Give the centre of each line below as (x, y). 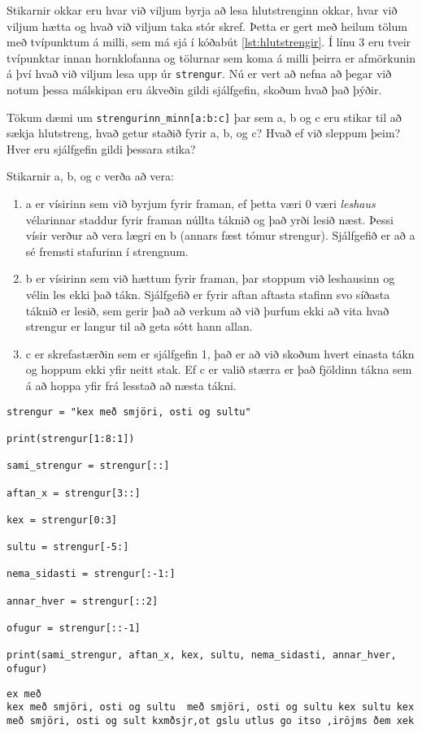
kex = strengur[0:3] (62, 520)
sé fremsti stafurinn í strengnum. (107, 251)
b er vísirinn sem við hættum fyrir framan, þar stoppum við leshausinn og (210, 278)
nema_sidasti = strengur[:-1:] (91, 574)
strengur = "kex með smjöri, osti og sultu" (129, 412)
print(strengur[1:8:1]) (71, 438)
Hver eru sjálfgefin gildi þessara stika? (101, 148)
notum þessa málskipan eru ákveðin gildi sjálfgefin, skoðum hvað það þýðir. (194, 90)
